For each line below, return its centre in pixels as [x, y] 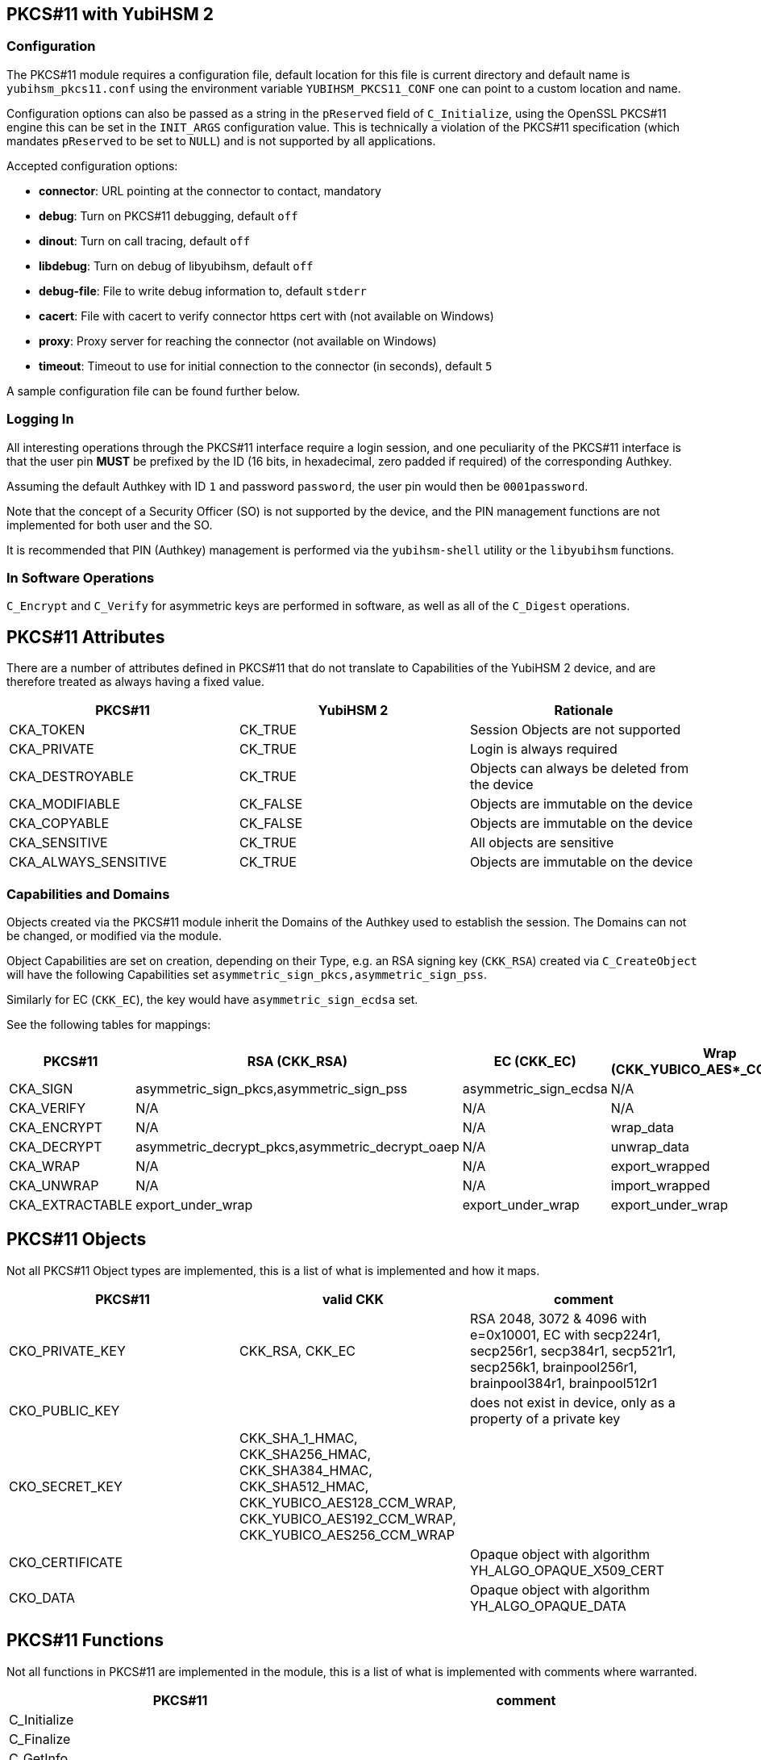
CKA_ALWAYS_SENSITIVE [88, 862]
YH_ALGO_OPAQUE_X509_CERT [567, 1570]
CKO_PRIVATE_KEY [67, 1350]
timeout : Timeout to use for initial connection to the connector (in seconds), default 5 [266, 366]
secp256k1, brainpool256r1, [553, 1367]
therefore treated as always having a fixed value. [136, 682]
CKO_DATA [42, 1597]
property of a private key [545, 1418]
